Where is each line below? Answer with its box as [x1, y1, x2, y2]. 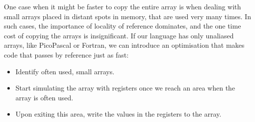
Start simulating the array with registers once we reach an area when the [15, 83, 235, 93]
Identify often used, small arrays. [15, 66, 115, 76]
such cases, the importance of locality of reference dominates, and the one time [4, 21, 241, 31]
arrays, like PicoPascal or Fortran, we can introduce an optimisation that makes [4, 40, 245, 50]
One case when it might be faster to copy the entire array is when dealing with [4, 1, 241, 11]
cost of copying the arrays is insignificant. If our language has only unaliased [4, 30, 234, 40]
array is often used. [15, 92, 74, 102]
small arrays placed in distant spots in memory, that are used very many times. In [4, 11, 251, 21]
